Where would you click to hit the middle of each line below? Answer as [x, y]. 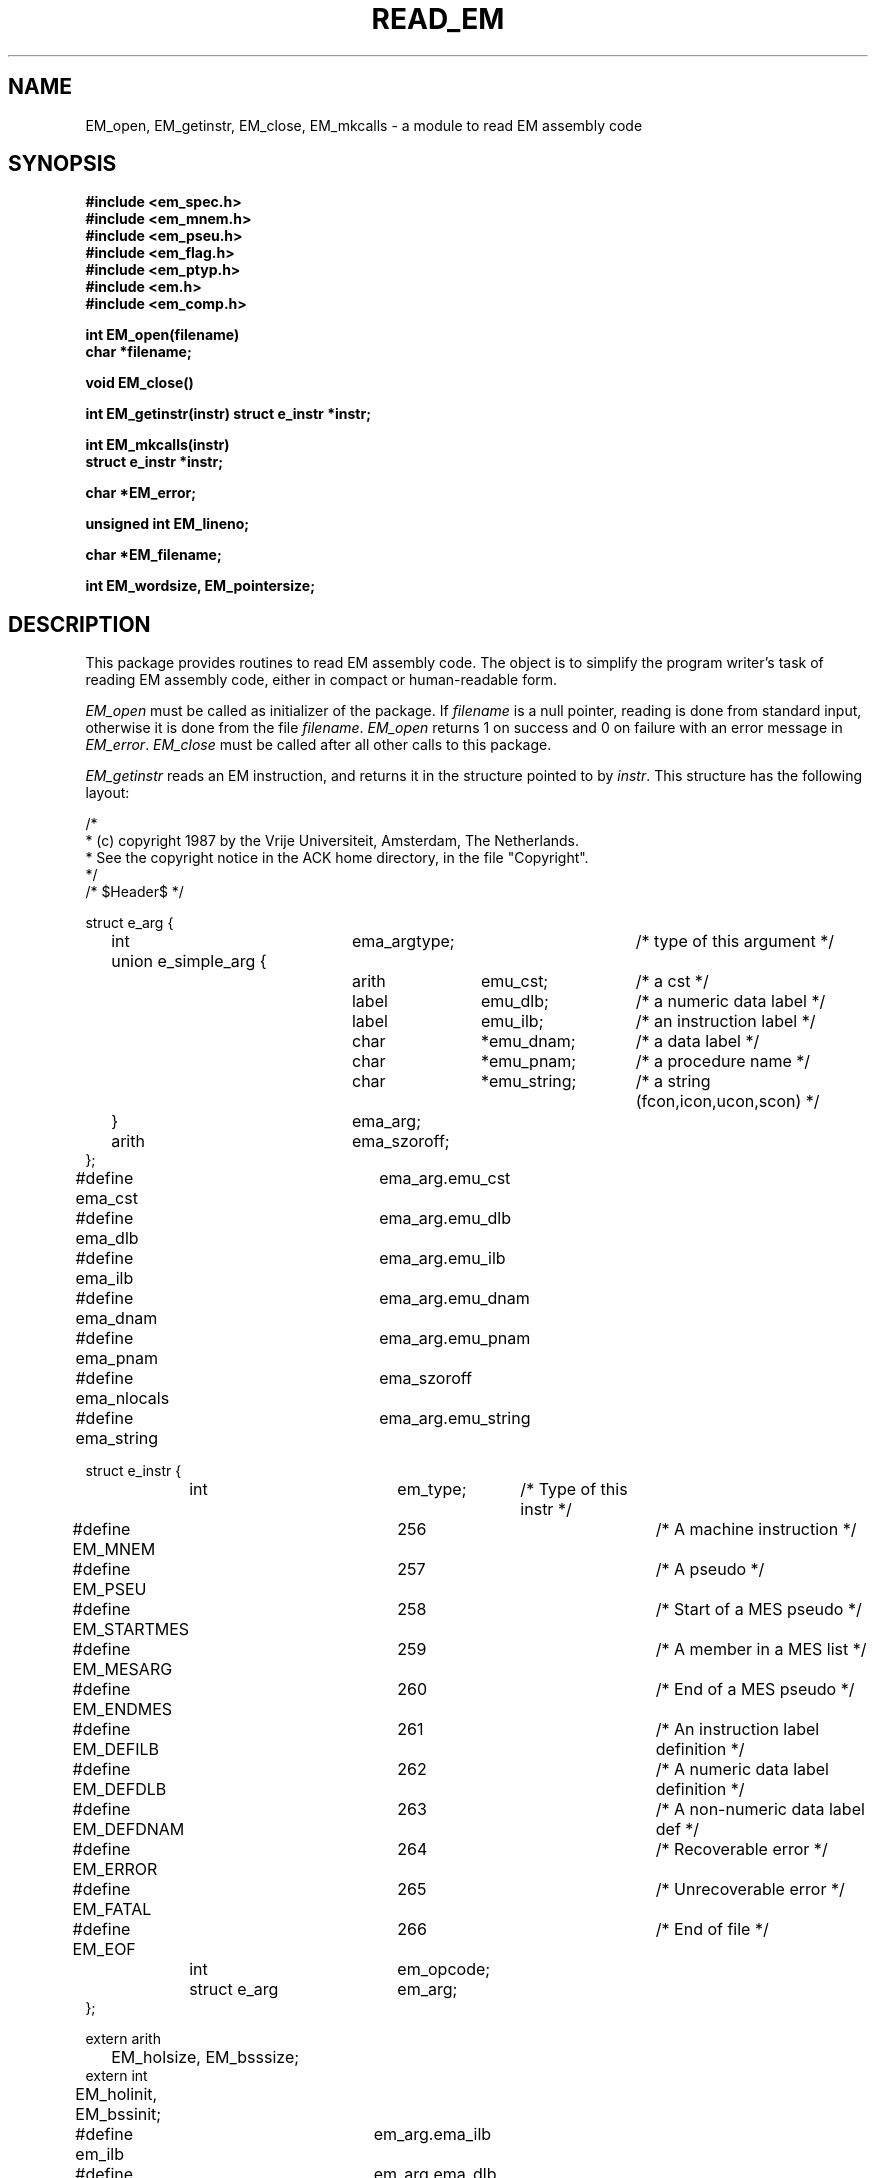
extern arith [123, 2039]
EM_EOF [104, 1949]
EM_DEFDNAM [128, 1829]
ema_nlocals [122, 1398]
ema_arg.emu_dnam [454, 1298]
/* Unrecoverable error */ [750, 1889]
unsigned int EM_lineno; [167, 524]
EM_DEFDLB [119, 1789]
